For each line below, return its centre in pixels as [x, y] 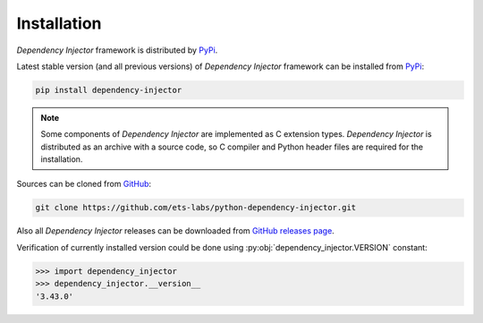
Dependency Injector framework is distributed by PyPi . [117, 50]
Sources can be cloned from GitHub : [84, 184]
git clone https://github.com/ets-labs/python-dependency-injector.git [196, 208]
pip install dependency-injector [109, 90]
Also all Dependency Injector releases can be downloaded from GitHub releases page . [175, 231]
